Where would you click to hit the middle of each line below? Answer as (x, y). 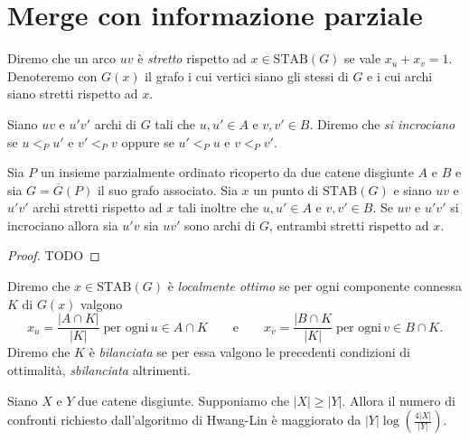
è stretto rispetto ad (192, 58)
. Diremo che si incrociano (382, 123)
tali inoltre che (218, 207)
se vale (363, 58)
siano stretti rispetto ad (73, 94)
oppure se (148, 141)
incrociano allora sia (63, 225)
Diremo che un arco (62, 58)
